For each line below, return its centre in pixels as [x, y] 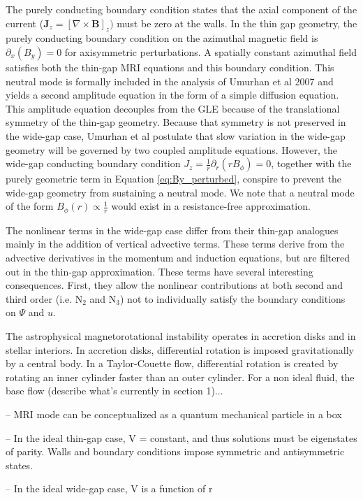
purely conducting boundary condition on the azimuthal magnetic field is [162, 38]
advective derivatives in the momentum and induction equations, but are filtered [178, 257]
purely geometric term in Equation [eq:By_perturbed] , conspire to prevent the [174, 179]
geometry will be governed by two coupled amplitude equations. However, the [172, 149]
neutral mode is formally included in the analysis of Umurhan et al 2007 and [170, 81]
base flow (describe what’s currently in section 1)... [114, 391]
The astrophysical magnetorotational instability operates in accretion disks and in [181, 335]
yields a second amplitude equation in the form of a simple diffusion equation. [172, 95]
